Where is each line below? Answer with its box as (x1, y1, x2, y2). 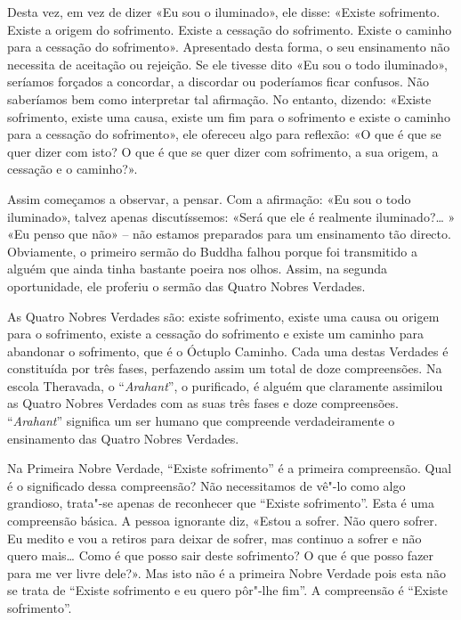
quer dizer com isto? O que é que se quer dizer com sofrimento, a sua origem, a (7, 142, 439, 160)
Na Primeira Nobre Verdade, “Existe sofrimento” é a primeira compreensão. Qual (7, 459, 452, 477)
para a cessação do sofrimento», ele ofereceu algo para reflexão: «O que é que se (7, 125, 441, 143)
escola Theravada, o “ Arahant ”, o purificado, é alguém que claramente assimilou (7, 376, 443, 395)
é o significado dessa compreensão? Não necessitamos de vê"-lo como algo (7, 476, 406, 494)
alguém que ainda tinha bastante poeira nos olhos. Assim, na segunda (7, 259, 388, 278)
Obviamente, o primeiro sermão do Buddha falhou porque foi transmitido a (7, 241, 418, 260)
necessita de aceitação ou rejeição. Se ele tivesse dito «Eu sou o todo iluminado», (7, 54, 448, 73)
